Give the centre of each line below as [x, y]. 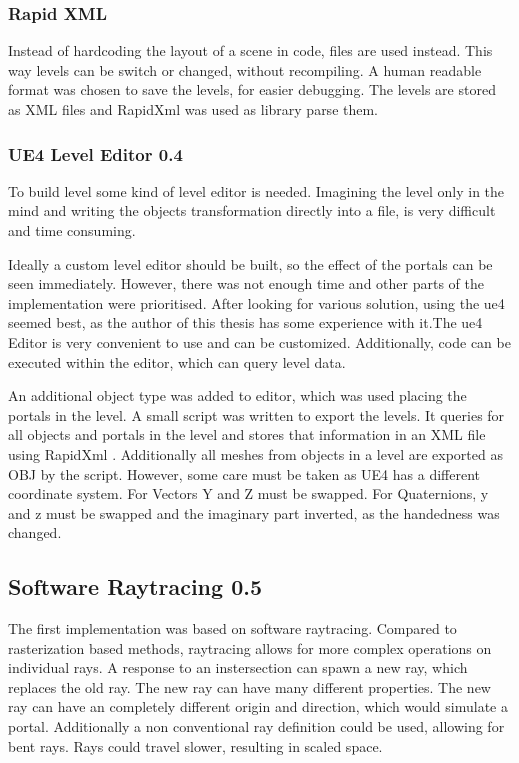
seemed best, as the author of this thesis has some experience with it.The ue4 [245, 322]
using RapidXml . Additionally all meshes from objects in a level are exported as [255, 453]
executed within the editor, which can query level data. [177, 361]
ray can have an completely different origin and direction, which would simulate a [258, 706]
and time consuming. [72, 230]
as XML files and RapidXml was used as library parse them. [193, 109]
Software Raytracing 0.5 [135, 586]
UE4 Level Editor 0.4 [95, 153]
